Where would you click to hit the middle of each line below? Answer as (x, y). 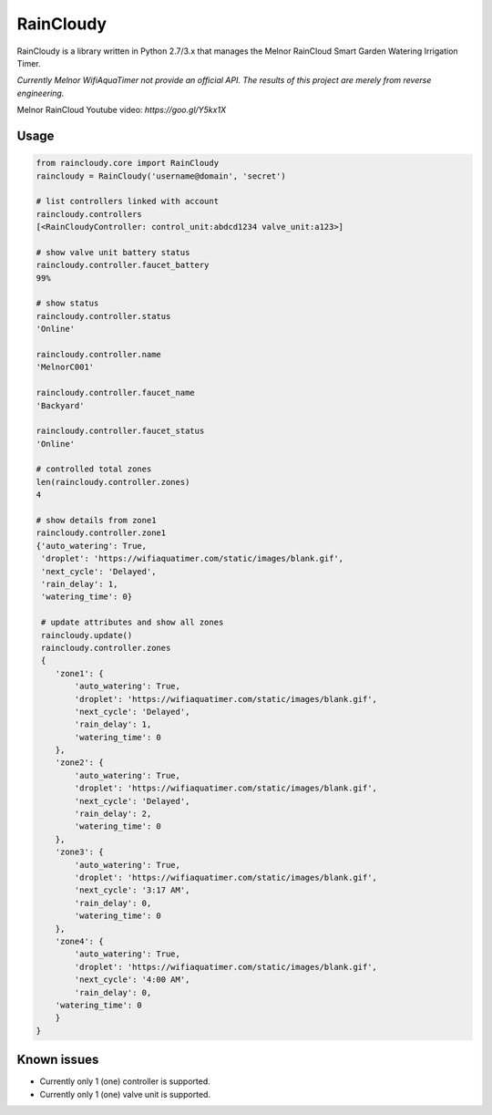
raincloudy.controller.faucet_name (115, 393)
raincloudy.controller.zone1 (101, 533)
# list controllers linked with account (127, 201)
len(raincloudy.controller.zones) (113, 482)
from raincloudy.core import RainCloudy (127, 163)
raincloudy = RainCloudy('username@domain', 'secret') (161, 176)
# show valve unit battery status (113, 252)
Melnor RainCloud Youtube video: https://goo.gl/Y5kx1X (122, 110)
